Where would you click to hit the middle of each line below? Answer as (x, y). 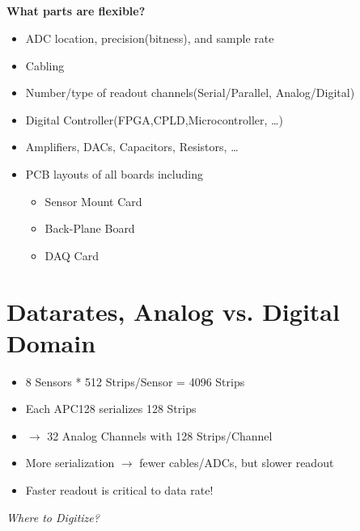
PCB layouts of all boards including (114, 173)
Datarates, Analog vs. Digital (173, 311)
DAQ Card (72, 255)
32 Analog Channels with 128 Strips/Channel (160, 435)
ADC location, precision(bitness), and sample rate (150, 38)
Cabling (45, 65)
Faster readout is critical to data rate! (119, 490)
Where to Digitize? (53, 517)
